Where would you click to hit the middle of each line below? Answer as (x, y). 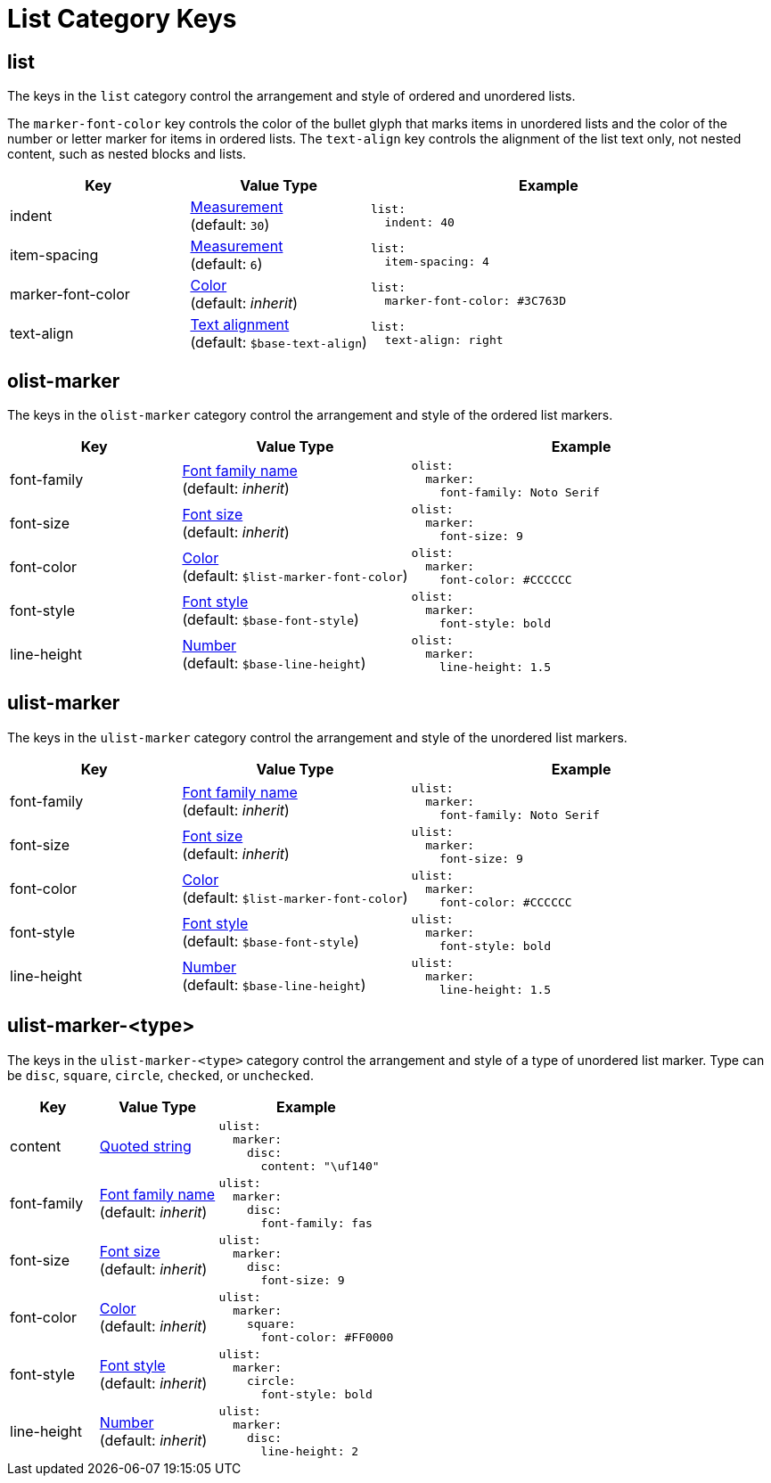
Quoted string (145, 1146)
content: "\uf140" (320, 1166)
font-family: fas (316, 1223)
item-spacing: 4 (437, 262)
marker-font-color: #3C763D (476, 301)
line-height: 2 (310, 1451)
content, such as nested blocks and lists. (127, 154)
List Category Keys (122, 19)
